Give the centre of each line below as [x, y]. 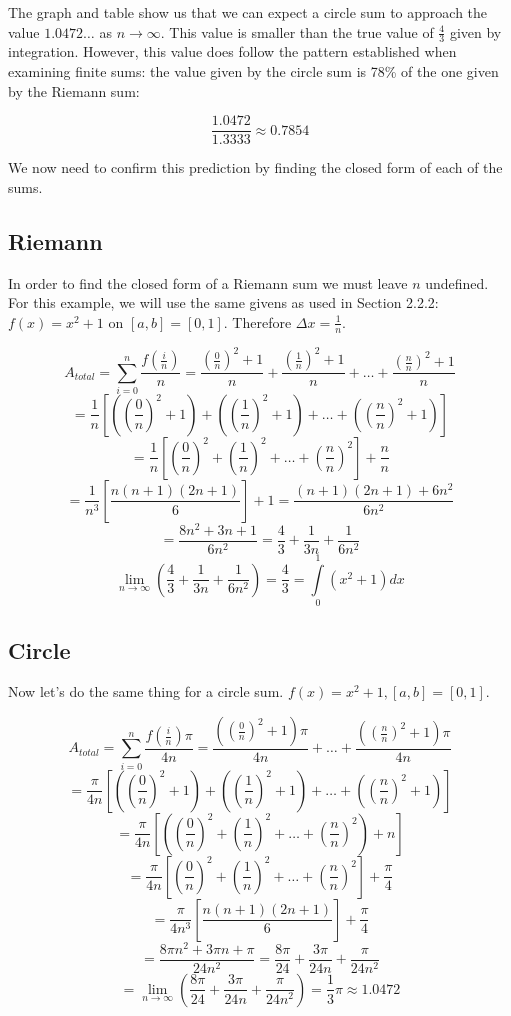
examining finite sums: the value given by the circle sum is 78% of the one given [253, 71]
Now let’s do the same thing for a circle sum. [146, 691]
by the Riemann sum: [74, 90]
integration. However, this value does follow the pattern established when [232, 51]
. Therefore [257, 321]
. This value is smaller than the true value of [297, 31]
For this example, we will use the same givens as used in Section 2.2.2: [223, 302]
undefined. [457, 282]
